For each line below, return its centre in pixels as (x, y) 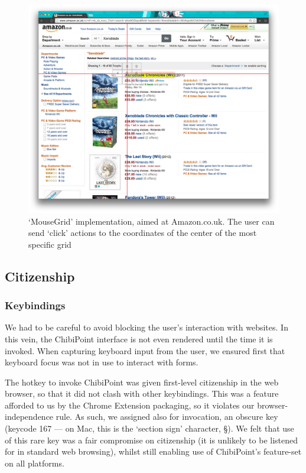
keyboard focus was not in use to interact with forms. (102, 362)
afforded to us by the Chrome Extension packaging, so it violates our (130, 405)
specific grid (50, 244)
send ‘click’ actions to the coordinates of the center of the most (143, 233)
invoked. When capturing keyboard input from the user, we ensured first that (145, 350)
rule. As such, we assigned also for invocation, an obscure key (167, 417)
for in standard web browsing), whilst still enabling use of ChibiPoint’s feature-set (153, 451)
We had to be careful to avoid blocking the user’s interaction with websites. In (147, 327)
